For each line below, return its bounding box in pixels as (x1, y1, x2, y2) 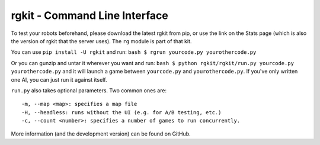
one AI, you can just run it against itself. (11, 76, 107, 83)
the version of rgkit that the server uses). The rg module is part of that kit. (11, 37, 192, 44)
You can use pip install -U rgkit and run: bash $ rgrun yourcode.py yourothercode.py (11, 49, 257, 56)
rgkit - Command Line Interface (11, 9, 168, 22)
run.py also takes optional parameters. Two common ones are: (11, 86, 167, 94)
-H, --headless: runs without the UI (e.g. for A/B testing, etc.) (21, 109, 222, 115)
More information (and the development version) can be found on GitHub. (11, 130, 191, 137)
